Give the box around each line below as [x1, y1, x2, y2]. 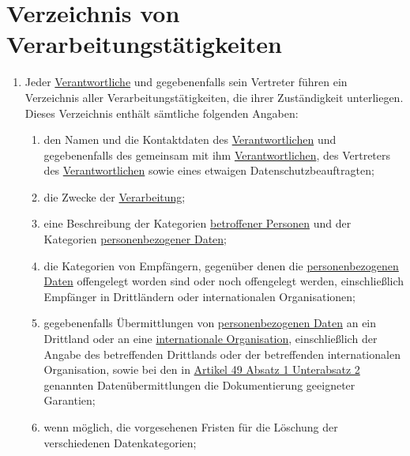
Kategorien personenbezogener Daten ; [43, 231, 228, 247]
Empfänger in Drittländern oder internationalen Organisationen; [43, 288, 355, 304]
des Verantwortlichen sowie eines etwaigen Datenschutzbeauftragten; [43, 162, 374, 179]
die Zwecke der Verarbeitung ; [43, 188, 186, 205]
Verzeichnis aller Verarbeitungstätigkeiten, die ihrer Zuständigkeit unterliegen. [24, 89, 404, 105]
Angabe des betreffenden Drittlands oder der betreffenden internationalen [43, 345, 401, 362]
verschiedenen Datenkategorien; [43, 434, 197, 450]
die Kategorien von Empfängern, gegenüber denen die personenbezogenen [43, 257, 399, 273]
